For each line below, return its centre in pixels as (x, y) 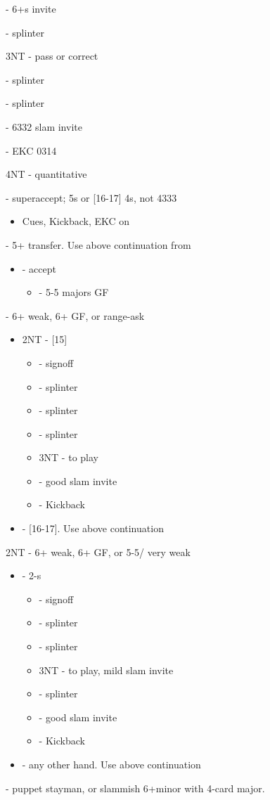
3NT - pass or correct (52, 56)
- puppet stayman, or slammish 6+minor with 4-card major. (135, 788)
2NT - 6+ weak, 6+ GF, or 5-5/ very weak (98, 551)
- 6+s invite (31, 8)
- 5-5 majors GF (74, 292)
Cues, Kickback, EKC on (76, 221)
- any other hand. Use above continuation (111, 764)
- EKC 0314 (31, 150)
